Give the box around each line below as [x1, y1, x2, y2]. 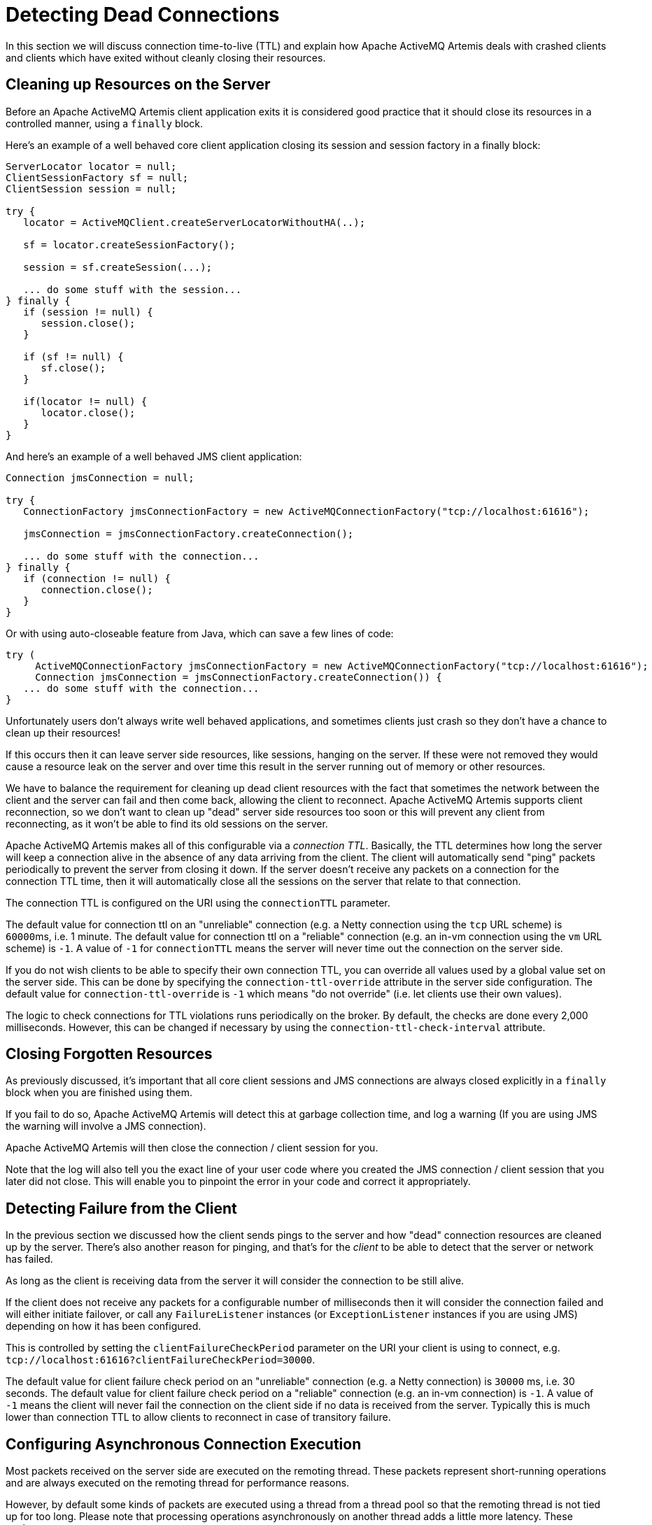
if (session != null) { [23, 306, 153, 318]
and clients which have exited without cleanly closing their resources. [6, 51, 326, 64]
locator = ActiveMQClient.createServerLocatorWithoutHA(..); [23, 216, 366, 228]
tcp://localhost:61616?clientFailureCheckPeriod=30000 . [6, 1354, 316, 1366]
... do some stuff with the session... [23, 283, 242, 295]
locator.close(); [41, 406, 136, 418]
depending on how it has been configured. [6, 1320, 201, 1333]
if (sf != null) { [23, 350, 124, 362]
